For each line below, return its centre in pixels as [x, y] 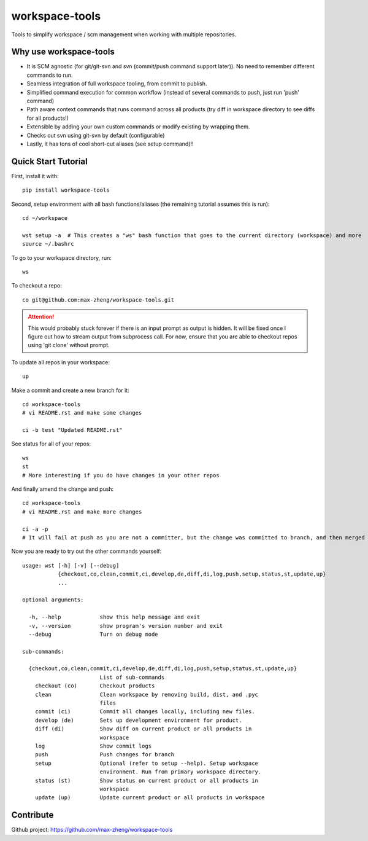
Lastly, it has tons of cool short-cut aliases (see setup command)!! [110, 144]
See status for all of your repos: [51, 444]
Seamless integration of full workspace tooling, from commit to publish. [117, 84]
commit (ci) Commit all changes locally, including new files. [145, 712]
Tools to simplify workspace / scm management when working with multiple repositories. [124, 34]
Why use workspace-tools [63, 52]
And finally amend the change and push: [63, 489]
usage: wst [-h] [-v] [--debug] [71, 565]
